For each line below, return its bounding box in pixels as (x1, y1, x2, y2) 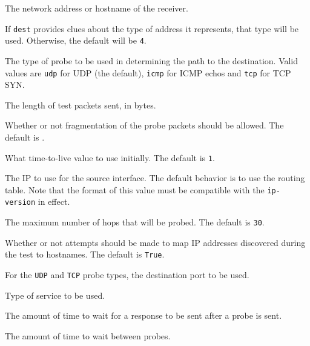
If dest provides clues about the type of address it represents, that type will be (5, 22, 299, 35)
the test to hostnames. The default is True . (5, 248, 165, 261)
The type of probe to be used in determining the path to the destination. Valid (5, 54, 298, 67)
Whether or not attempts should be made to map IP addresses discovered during (5, 236, 306, 248)
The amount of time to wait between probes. (5, 329, 171, 342)
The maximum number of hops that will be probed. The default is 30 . (5, 216, 265, 228)
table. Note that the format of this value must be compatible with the (5, 183, 265, 196)
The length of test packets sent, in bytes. (5, 98, 156, 111)
